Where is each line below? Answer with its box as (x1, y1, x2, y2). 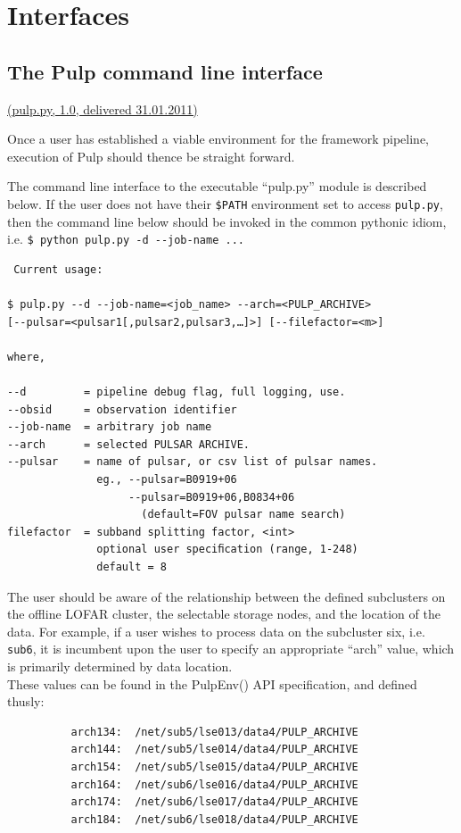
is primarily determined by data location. (7, 656, 233, 675)
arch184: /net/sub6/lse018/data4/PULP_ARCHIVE (70, 812, 358, 826)
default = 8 (96, 560, 167, 573)
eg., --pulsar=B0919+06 (96, 472, 237, 486)
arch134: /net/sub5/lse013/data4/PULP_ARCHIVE (70, 725, 358, 738)
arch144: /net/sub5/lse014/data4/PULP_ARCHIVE (70, 743, 358, 756)
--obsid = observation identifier (7, 403, 237, 416)
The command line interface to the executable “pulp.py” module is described (7, 177, 427, 196)
